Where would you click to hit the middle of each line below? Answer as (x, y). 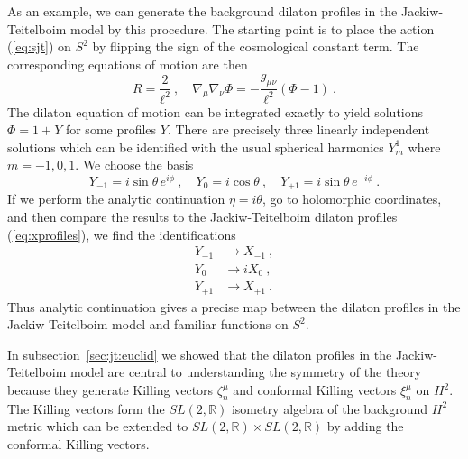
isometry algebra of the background (330, 408)
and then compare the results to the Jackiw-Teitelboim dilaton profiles (202, 217)
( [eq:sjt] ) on (39, 46)
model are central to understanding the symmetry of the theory (246, 372)
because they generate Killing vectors (110, 390)
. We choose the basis (134, 165)
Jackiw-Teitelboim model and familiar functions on (148, 324)
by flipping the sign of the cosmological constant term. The (256, 46)
